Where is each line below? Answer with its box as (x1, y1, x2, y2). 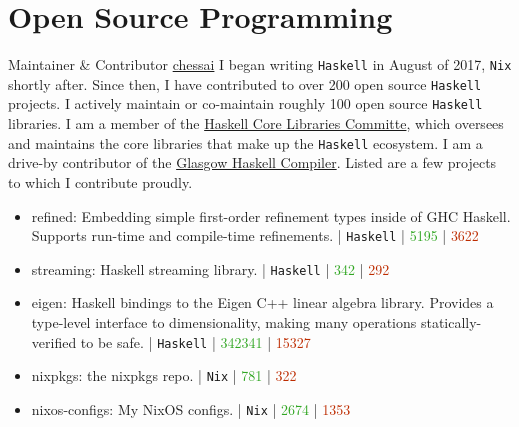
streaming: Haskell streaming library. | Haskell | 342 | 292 (31, 258, 390, 279)
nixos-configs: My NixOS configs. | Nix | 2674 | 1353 (31, 398, 351, 419)
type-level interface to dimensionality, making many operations (31, 312, 417, 333)
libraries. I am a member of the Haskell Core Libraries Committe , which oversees (8, 113, 504, 134)
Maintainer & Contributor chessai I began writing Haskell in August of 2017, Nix (8, 54, 512, 75)
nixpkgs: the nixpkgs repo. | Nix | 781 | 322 (31, 365, 297, 386)
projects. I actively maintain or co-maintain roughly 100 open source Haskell (8, 93, 483, 114)
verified (31, 331, 77, 352)
